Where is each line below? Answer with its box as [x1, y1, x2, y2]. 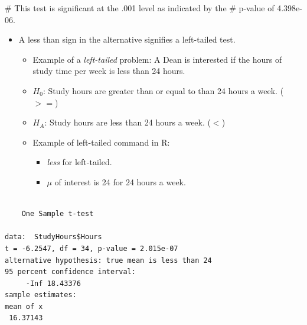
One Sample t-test [21, 210, 94, 218]
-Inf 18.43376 [25, 279, 81, 288]
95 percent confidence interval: [5, 268, 136, 276]
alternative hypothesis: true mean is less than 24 [5, 256, 212, 265]
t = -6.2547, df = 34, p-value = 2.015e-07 [5, 244, 178, 253]
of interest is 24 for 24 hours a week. [54, 175, 186, 188]
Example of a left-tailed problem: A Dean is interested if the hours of [32, 53, 282, 65]
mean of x [5, 302, 43, 311]
